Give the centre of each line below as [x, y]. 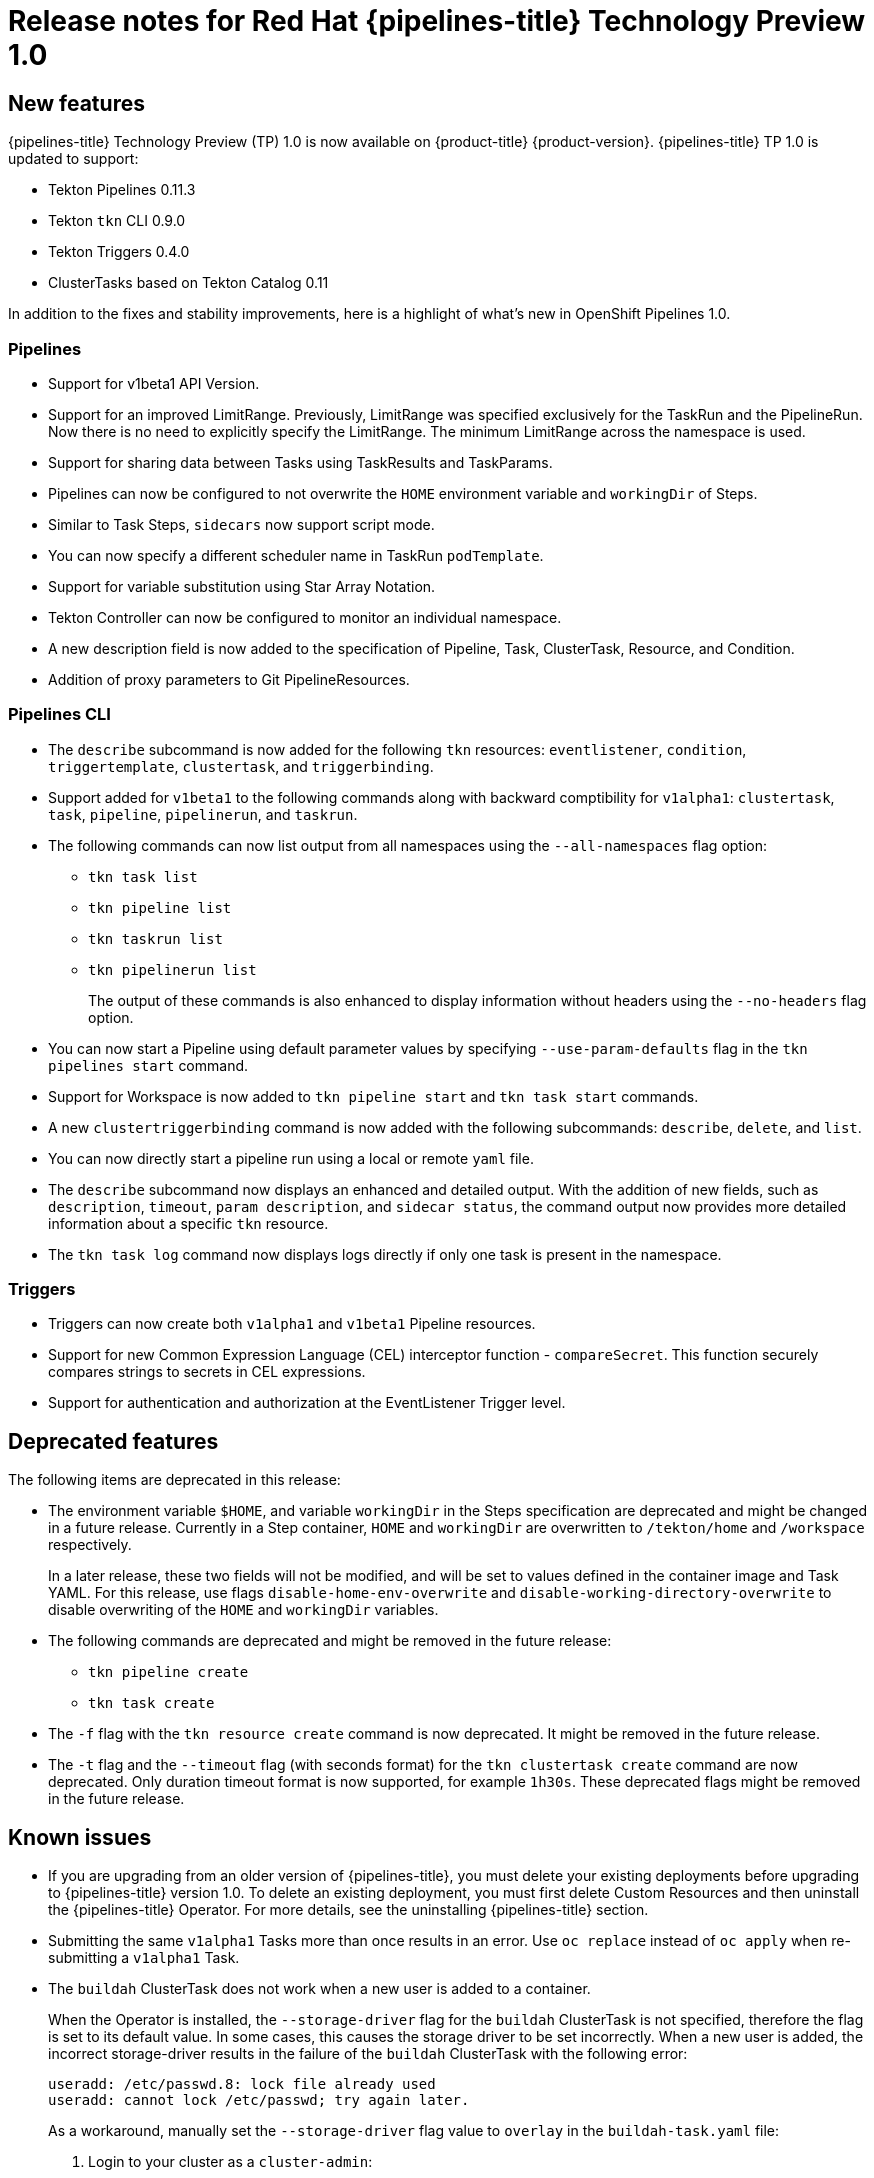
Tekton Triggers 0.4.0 [119, 252]
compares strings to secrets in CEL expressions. [207, 1372]
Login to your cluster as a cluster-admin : [230, 2162]
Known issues [80, 1837]
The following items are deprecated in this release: [174, 1480]
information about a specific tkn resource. [188, 1223]
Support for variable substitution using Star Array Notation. [242, 586]
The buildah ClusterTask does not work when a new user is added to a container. [319, 1989]
